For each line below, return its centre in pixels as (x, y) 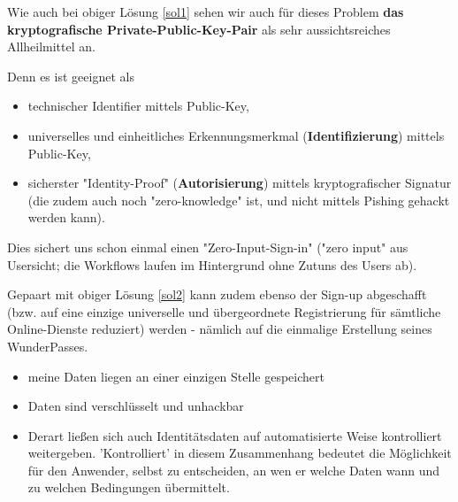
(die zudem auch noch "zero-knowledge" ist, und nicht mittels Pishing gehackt (239, 200)
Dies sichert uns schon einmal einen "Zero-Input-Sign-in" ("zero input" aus (208, 247)
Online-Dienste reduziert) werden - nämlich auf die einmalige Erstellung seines (220, 329)
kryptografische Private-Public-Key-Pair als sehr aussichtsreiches (199, 29)
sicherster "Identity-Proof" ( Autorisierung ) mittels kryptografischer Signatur (240, 183)
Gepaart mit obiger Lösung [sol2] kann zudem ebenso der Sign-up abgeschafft (217, 294)
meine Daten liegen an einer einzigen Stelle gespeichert (176, 376)
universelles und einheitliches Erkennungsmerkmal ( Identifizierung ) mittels (236, 135)
